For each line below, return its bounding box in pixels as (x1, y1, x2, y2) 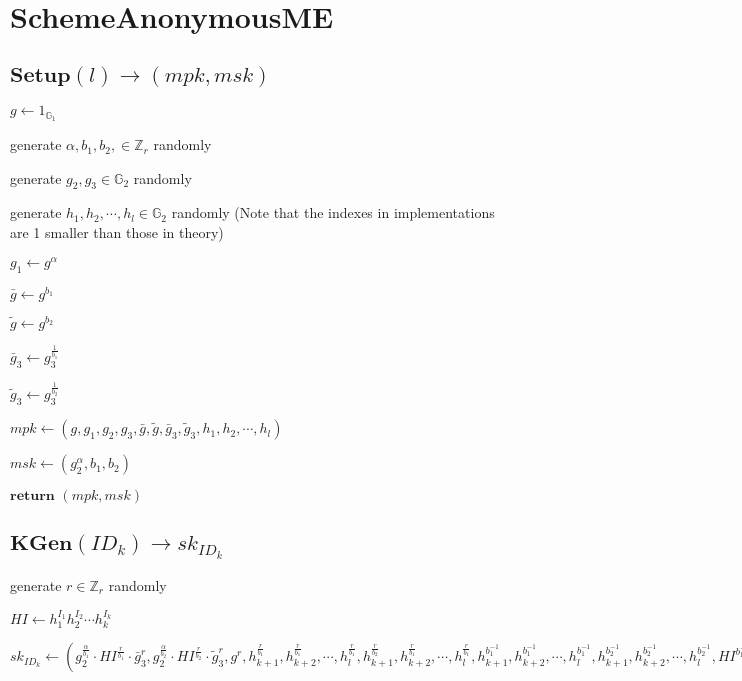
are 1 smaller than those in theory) (10, 222, 224, 243)
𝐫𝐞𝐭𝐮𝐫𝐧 (10, 489, 55, 504)
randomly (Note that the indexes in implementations (171, 202, 495, 223)
